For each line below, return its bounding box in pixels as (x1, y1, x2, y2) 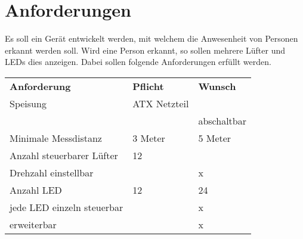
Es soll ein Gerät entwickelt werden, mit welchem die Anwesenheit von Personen (5, 32, 298, 45)
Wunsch (198, 79, 236, 93)
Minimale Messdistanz (10, 131, 102, 145)
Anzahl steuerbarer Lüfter (10, 148, 118, 162)
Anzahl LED (10, 182, 62, 197)
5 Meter (198, 131, 231, 145)
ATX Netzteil (132, 96, 189, 110)
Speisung (10, 96, 47, 110)
